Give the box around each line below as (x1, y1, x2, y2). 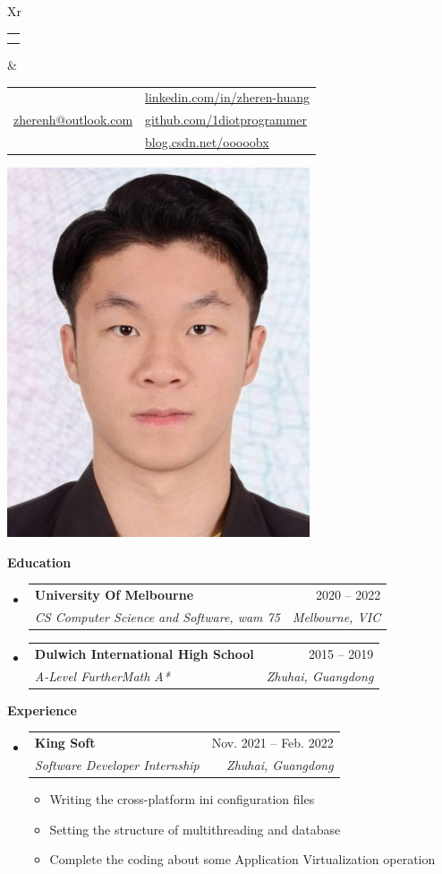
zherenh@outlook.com (13, 110, 133, 129)
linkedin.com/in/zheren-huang (145, 88, 310, 107)
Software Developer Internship (34, 755, 200, 774)
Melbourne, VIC (292, 608, 381, 626)
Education (7, 552, 72, 571)
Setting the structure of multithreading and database (49, 819, 341, 838)
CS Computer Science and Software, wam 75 (34, 608, 280, 626)
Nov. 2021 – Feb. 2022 (211, 733, 334, 752)
